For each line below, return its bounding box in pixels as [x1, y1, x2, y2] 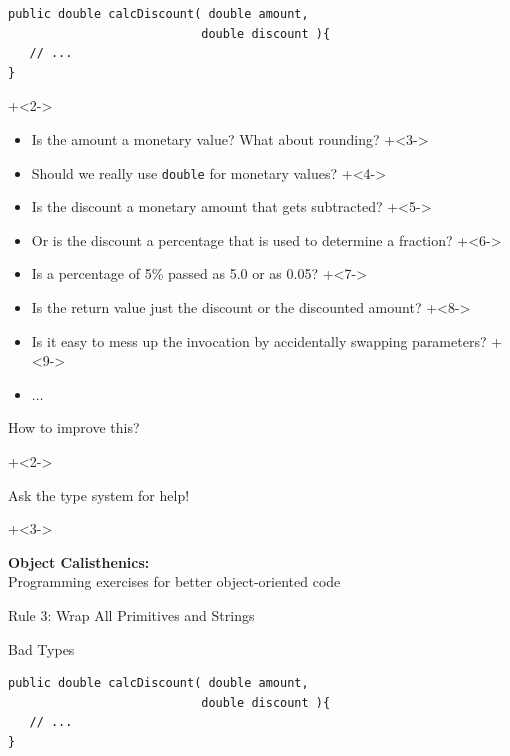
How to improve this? [8, 417, 140, 438]
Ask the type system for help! [8, 484, 190, 505]
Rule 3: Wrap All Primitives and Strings [8, 604, 255, 625]
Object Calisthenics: [8, 551, 150, 572]
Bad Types [8, 638, 75, 659]
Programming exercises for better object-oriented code [8, 571, 341, 592]
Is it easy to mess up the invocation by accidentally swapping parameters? [31, 330, 487, 351]
